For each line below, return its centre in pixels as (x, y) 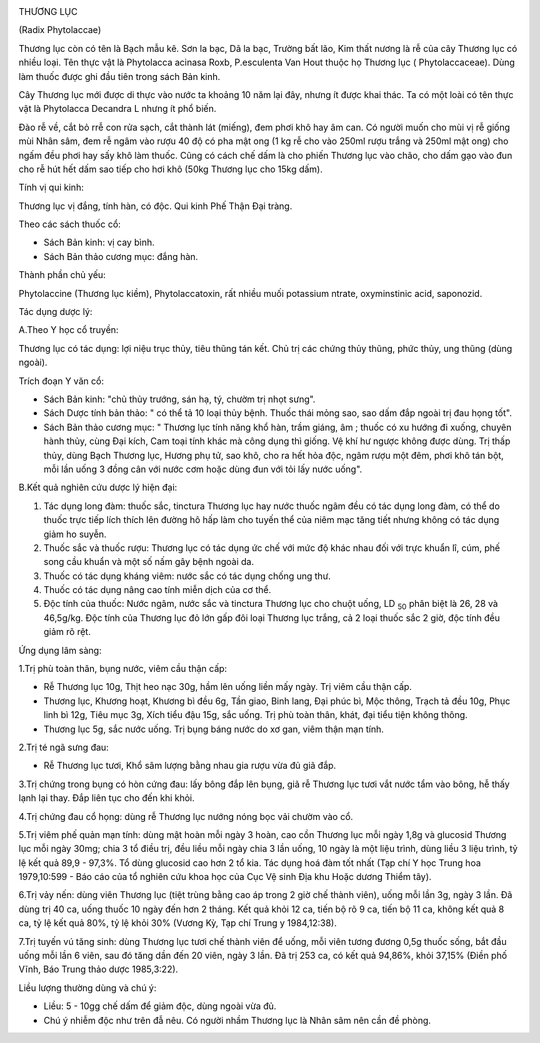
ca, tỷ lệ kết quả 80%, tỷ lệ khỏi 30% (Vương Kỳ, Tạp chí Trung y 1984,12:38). (177, 923)
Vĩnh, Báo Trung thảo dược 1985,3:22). (98, 969)
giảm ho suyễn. (75, 534)
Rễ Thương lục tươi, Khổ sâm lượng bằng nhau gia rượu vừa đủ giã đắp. (190, 766)
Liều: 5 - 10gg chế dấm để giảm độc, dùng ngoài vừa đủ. (160, 1006)
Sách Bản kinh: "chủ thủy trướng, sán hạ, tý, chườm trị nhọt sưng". (179, 399)
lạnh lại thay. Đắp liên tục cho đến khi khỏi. (106, 798)
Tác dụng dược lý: (55, 312)
